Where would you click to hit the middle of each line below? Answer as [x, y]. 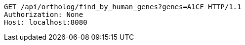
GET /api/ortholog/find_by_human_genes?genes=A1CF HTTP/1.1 [123, 7]
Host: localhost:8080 [46, 22]
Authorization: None [44, 15]
